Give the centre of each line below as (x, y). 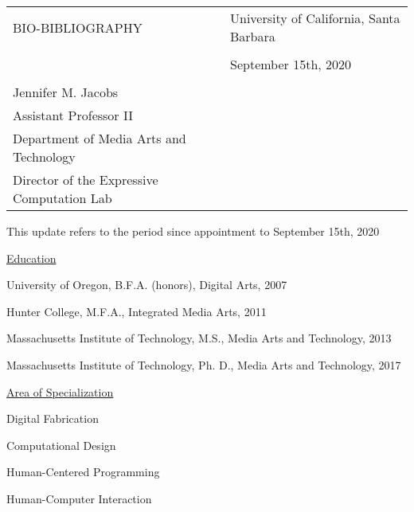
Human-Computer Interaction (79, 498)
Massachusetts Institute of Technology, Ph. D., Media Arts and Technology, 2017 (204, 364)
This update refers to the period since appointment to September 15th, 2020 (193, 231)
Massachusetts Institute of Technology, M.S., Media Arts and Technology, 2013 (199, 338)
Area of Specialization (60, 391)
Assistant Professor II (73, 115)
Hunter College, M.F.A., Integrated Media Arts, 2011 (137, 311)
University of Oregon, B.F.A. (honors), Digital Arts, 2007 (147, 285)
